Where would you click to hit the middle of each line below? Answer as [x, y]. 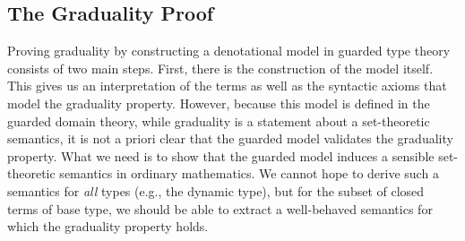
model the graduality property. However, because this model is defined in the [219, 103]
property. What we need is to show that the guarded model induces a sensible [221, 155]
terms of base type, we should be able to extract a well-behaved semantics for [220, 208]
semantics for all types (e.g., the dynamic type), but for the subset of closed [216, 190]
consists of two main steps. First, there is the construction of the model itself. [220, 68]
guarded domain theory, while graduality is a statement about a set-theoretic [219, 120]
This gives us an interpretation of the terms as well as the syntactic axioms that [227, 86]
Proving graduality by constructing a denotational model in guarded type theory [229, 51]
